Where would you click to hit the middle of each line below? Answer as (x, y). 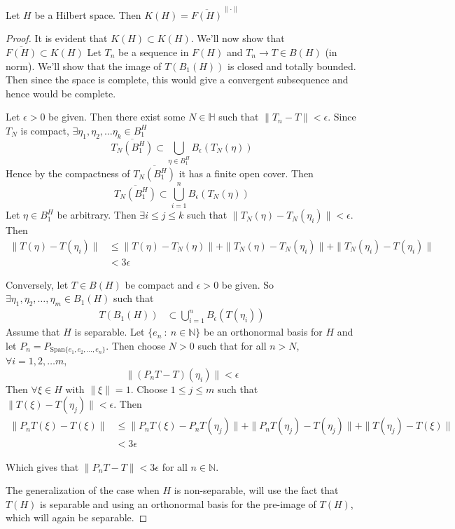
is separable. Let (110, 332)
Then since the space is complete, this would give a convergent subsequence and (177, 80)
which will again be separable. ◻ (77, 517)
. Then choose (136, 345)
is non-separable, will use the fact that (256, 490)
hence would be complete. (61, 93)
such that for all (232, 345)
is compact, (45, 130)
